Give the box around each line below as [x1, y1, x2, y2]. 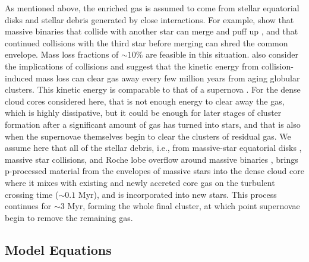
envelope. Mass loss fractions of [5, 48, 119, 61]
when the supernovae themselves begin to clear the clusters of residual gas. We [5, 130, 291, 142]
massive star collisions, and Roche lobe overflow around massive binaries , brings [5, 153, 298, 165]
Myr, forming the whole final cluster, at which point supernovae [67, 200, 300, 212]
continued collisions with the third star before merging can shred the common [5, 36, 288, 49]
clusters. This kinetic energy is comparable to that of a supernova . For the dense [5, 83, 301, 96]
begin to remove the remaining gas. [5, 211, 133, 223]
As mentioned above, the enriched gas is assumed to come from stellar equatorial [5, 2, 299, 14]
